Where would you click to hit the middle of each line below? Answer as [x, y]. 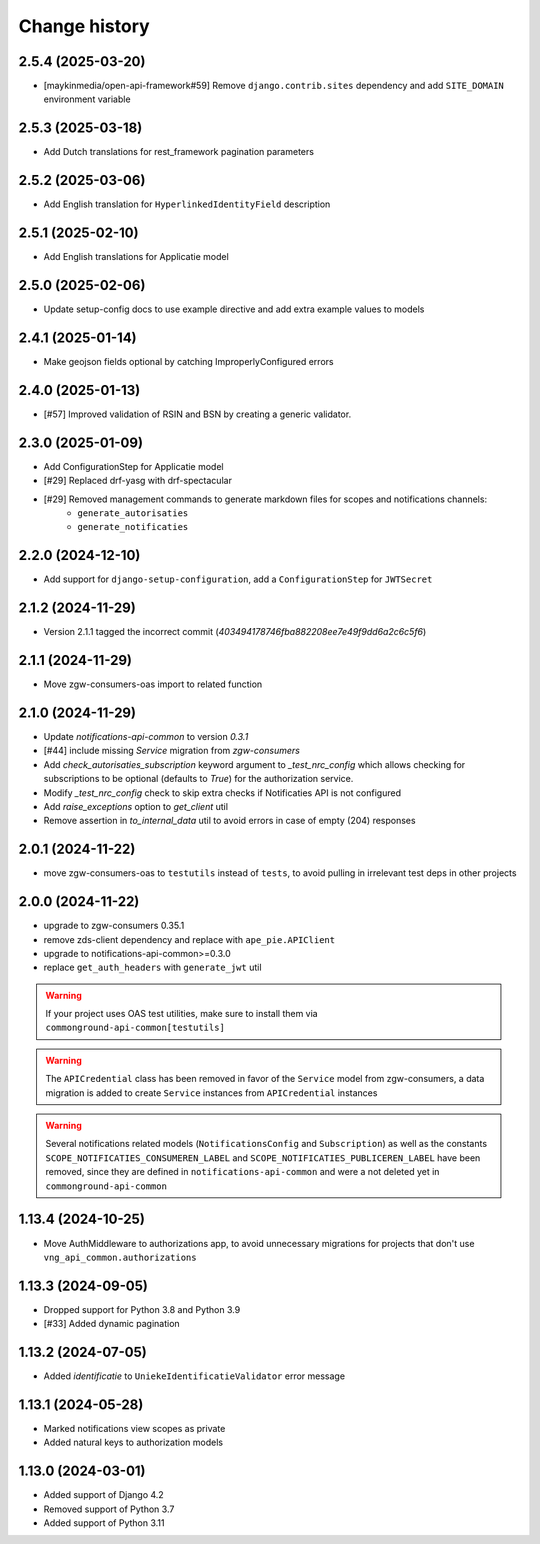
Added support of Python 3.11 [104, 1523]
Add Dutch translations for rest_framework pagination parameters [179, 152]
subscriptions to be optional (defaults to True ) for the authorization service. [198, 779]
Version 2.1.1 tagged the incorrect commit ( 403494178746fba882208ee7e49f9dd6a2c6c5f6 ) [235, 632]
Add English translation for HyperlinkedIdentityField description [187, 204]
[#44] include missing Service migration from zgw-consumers [171, 751]
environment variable [87, 99]
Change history [84, 26]
